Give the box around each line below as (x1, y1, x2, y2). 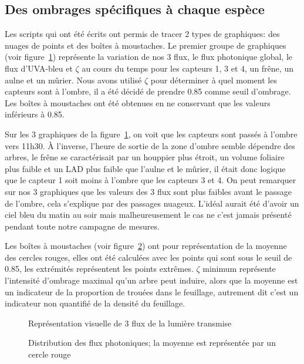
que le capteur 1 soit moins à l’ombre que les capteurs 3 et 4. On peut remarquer (5, 174, 296, 186)
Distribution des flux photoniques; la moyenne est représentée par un (28, 336, 276, 349)
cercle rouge (28, 348, 71, 360)
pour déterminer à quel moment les (150, 73, 277, 86)
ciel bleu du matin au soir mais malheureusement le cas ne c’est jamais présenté (5, 208, 292, 221)
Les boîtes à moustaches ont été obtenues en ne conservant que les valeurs (5, 96, 271, 109)
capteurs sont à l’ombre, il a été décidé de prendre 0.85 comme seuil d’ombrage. (5, 85, 291, 97)
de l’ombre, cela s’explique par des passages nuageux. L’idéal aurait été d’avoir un (5, 197, 299, 209)
